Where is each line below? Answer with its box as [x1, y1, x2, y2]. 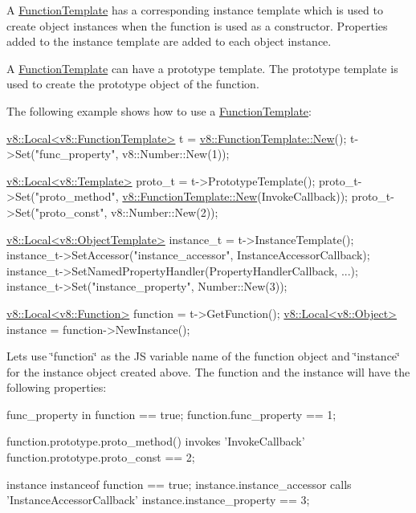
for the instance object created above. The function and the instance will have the [6, 363, 410, 380]
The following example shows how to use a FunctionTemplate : [6, 102, 312, 119]
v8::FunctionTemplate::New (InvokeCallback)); [122, 188, 348, 205]
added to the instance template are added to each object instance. [6, 33, 332, 50]
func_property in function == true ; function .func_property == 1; [6, 405, 336, 422]
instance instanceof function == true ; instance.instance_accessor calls [6, 475, 352, 492]
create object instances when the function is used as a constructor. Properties [6, 17, 388, 34]
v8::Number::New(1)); [121, 145, 230, 162]
